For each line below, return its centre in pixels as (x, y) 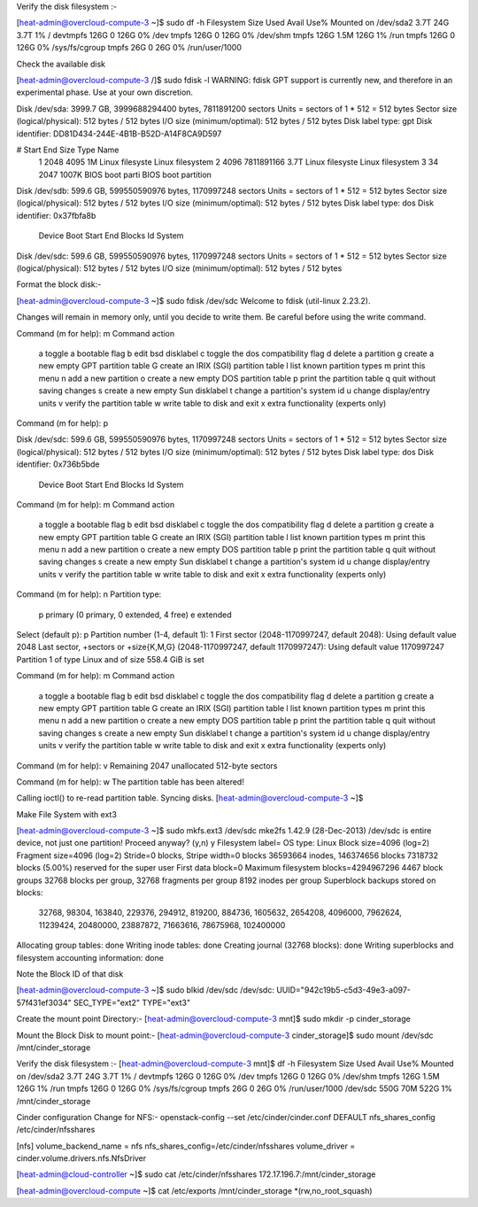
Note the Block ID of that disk (70, 974)
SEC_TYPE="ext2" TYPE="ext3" (131, 1002)
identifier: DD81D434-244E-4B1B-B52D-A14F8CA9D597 (119, 134)
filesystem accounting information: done (90, 957)
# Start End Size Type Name (68, 150)
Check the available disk (61, 64)
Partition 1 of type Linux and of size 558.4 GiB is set (111, 659)
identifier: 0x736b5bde (58, 464)
